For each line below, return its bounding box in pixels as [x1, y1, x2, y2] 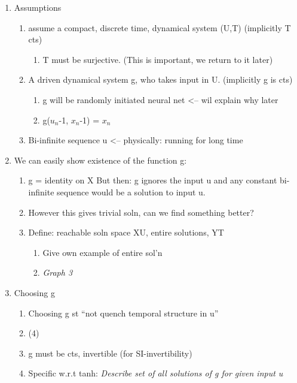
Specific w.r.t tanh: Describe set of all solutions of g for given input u [28, 367, 283, 379]
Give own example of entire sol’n [42, 246, 163, 258]
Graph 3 [42, 266, 73, 279]
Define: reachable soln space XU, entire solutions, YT [28, 226, 224, 239]
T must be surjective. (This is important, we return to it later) [42, 53, 273, 65]
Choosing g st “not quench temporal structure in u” [28, 306, 219, 319]
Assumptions [14, 1, 62, 13]
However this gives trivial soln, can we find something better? [28, 206, 254, 218]
